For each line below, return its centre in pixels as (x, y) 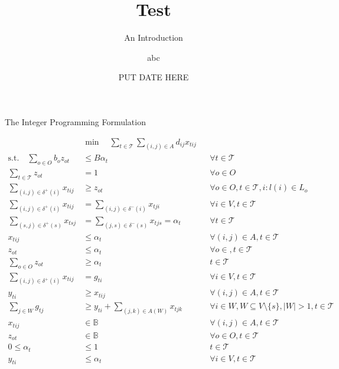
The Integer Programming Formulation (75, 121)
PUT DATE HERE (154, 77)
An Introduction (154, 37)
